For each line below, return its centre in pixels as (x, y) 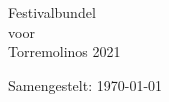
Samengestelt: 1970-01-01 (85, 84)
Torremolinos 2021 (64, 51)
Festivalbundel (52, 12)
